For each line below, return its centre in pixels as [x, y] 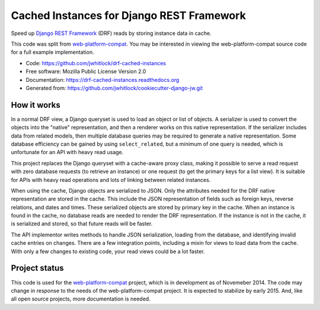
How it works [36, 105]
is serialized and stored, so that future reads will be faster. [82, 224]
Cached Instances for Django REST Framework [128, 15]
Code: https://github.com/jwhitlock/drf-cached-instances [96, 63]
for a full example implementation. [52, 52]
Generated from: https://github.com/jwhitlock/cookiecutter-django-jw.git [114, 88]
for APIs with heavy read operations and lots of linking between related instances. [111, 180]
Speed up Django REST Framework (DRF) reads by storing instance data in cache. [111, 33]
